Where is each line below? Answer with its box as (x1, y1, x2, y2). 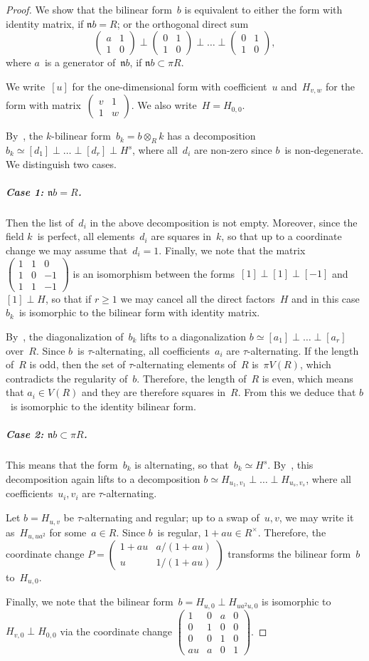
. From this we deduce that (237, 385, 356, 400)
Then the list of (6, 214, 74, 229)
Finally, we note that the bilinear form (6, 594, 173, 609)
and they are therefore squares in (81, 385, 226, 400)
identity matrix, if (6, 16, 84, 31)
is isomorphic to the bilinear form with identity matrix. (18, 305, 260, 320)
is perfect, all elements (37, 229, 135, 244)
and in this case (291, 291, 360, 306)
